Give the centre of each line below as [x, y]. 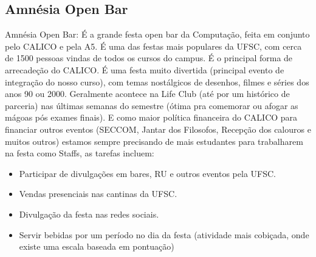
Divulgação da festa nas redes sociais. [89, 214]
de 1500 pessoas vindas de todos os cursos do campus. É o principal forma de [149, 58]
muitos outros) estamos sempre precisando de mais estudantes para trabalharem [154, 141]
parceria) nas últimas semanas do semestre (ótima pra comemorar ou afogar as [152, 105]
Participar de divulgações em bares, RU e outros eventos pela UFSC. [147, 173]
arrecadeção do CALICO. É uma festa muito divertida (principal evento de [145, 69]
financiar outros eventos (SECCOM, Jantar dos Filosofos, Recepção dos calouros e [158, 129]
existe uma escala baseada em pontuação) [97, 246]
